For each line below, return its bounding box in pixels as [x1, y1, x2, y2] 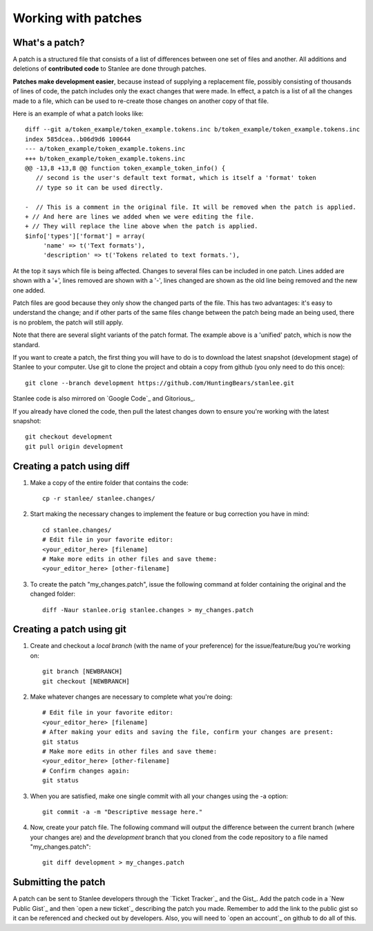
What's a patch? [12, 37, 85, 48]
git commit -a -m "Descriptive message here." [42, 808, 203, 815]
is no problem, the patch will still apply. [12, 318, 124, 326]
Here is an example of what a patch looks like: [12, 109, 144, 118]
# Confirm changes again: [42, 766, 131, 775]
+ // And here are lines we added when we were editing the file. [25, 212, 255, 221]
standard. [12, 340, 41, 349]
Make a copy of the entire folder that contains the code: [30, 478, 189, 487]
